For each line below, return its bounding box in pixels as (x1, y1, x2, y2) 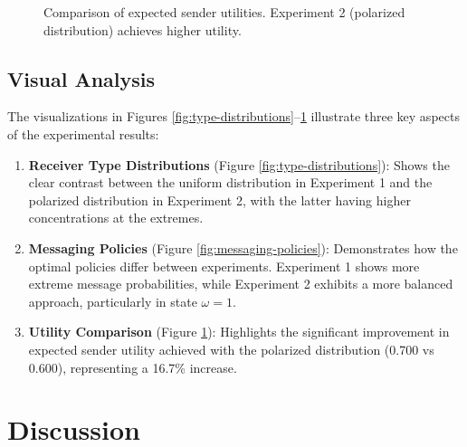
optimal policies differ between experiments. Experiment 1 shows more (28, 256, 420, 275)
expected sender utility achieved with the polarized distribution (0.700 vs (28, 339, 434, 358)
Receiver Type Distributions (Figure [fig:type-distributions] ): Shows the (28, 155, 450, 174)
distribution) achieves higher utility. (43, 20, 242, 39)
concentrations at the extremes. (28, 208, 204, 227)
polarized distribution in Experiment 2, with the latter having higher (28, 190, 411, 209)
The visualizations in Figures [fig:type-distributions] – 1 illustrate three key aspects (7, 107, 460, 126)
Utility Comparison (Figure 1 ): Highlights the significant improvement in (28, 322, 450, 341)
